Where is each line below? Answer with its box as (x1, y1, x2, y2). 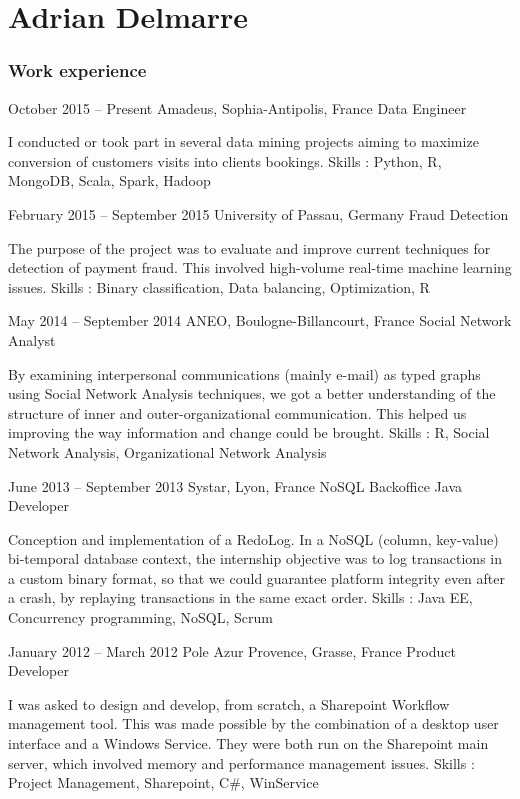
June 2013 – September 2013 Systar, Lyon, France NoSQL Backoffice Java (8, 475, 463, 496)
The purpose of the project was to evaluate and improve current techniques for (8, 237, 491, 258)
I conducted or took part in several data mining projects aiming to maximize (8, 131, 479, 152)
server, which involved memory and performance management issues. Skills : (8, 752, 475, 773)
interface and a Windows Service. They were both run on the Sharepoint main (8, 733, 489, 754)
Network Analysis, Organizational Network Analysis (8, 441, 327, 462)
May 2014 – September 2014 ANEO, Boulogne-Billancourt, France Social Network (8, 310, 512, 331)
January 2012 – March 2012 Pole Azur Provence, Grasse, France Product (8, 640, 456, 661)
